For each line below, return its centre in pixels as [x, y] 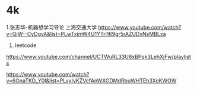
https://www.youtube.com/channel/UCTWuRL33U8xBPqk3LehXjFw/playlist [99, 56]
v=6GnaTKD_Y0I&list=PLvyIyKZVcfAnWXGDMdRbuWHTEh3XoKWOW [91, 81]
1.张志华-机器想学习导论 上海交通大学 [52, 27]
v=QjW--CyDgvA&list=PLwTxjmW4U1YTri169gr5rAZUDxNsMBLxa [86, 34]
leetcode [26, 45]
